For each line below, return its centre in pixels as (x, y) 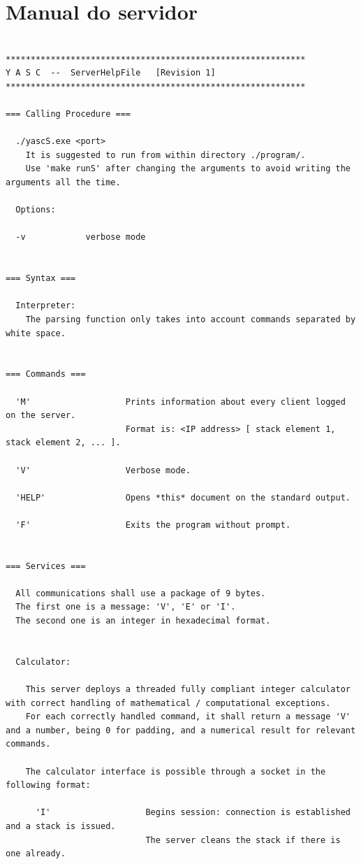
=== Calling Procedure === (68, 114)
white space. (36, 333)
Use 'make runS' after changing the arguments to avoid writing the (188, 169)
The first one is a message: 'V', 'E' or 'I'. (126, 607)
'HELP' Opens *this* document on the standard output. (183, 497)
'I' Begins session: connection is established (193, 813)
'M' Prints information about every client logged (180, 402)
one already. (36, 854)
